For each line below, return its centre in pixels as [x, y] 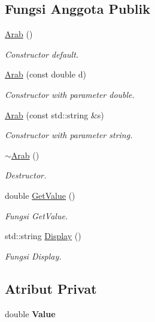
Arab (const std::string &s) [54, 114]
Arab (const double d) [45, 74]
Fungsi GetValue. [37, 215]
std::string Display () [43, 236]
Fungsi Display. [33, 256]
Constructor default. [42, 54]
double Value [30, 313]
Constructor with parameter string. [69, 135]
